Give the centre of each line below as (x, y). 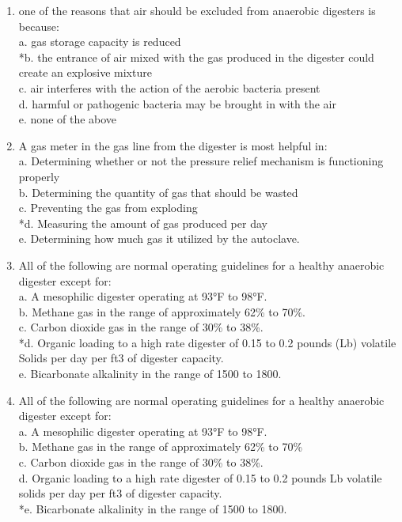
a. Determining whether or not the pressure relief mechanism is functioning (201, 161)
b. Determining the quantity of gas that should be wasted (158, 192)
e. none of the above (68, 119)
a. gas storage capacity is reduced (100, 42)
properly (39, 176)
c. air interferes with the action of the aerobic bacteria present (169, 87)
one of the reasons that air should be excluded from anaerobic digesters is (197, 10)
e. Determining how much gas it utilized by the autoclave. (159, 238)
